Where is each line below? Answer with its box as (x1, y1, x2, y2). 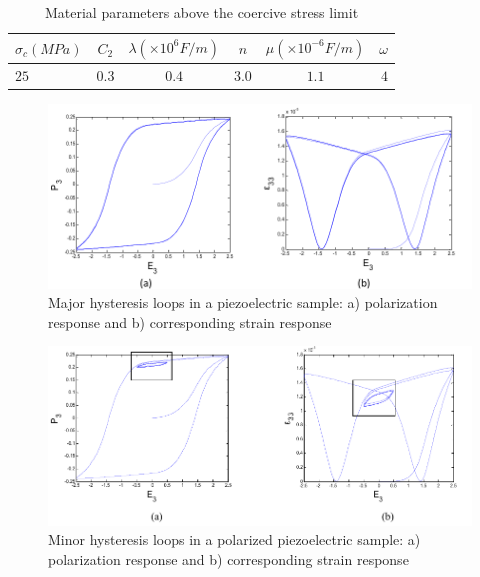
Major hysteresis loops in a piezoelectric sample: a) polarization (48, 292, 438, 313)
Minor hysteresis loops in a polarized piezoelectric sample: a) (48, 529, 421, 550)
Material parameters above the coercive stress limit (44, 2, 359, 22)
